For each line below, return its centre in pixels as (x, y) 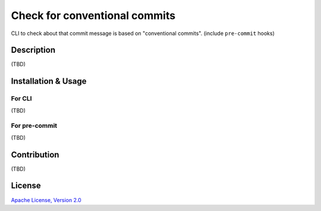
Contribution (35, 155)
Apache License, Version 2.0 (46, 200)
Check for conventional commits (93, 15)
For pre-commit (34, 126)
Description (33, 50)
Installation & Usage (49, 81)
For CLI (21, 99)
